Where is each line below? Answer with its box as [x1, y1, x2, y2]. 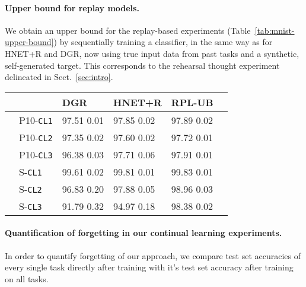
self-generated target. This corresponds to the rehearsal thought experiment [5, 59, 280, 71]
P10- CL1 [19, 113, 53, 127]
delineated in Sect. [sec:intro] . [5, 71, 113, 83]
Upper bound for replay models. [5, 1, 139, 14]
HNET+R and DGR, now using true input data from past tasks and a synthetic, [5, 47, 299, 59]
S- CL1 [19, 164, 42, 178]
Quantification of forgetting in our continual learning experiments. [5, 227, 282, 239]
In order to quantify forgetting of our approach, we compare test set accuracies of [5, 249, 301, 262]
